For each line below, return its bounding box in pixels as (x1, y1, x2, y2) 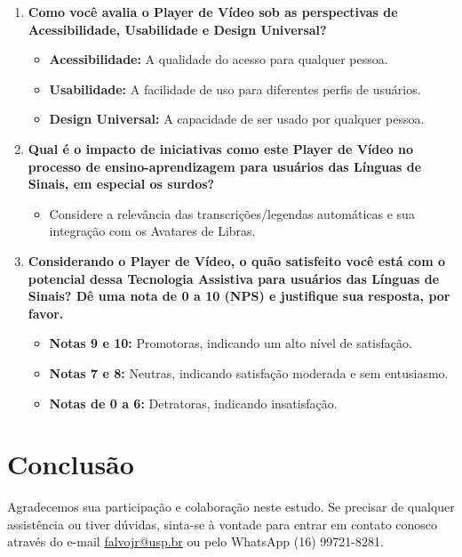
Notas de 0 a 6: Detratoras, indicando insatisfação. (49, 393, 338, 412)
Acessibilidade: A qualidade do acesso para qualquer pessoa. (49, 50, 388, 69)
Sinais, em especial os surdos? (28, 174, 215, 193)
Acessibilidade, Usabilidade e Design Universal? (28, 20, 327, 38)
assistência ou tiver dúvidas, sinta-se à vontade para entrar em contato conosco (7, 514, 438, 533)
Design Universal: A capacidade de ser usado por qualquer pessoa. (49, 109, 425, 128)
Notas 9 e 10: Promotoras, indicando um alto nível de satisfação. (49, 334, 412, 352)
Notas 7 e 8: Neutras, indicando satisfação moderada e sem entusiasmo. (49, 363, 449, 382)
